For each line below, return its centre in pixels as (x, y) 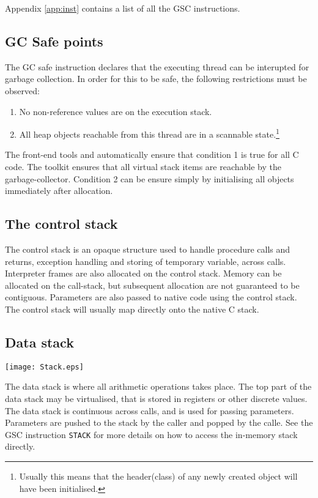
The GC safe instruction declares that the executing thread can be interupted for (157, 66)
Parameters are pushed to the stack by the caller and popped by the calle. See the (159, 422)
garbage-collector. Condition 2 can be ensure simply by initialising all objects (150, 178)
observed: (22, 90)
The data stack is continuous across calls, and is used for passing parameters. (150, 410)
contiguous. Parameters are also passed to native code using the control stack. (151, 297)
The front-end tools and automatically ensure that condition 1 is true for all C (152, 154)
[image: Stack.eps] (44, 367)
